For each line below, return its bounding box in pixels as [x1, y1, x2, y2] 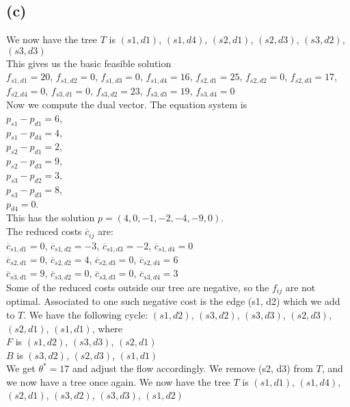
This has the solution [6, 210, 95, 225]
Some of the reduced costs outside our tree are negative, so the [6, 280, 269, 294]
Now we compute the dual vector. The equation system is [6, 97, 247, 112]
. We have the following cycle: [23, 307, 148, 321]
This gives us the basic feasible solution [6, 56, 172, 70]
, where [92, 321, 123, 335]
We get [6, 361, 36, 375]
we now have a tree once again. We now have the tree [6, 374, 230, 388]
